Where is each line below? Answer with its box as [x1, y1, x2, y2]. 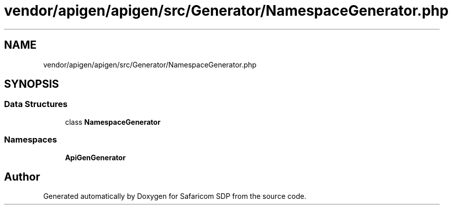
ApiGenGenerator [65, 153, 126, 162]
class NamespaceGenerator [65, 117, 161, 126]
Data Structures [4, 99, 68, 110]
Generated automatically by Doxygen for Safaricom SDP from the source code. [43, 192, 307, 201]
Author [4, 170, 40, 183]
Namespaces [4, 134, 57, 145]
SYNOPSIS [4, 78, 59, 91]
